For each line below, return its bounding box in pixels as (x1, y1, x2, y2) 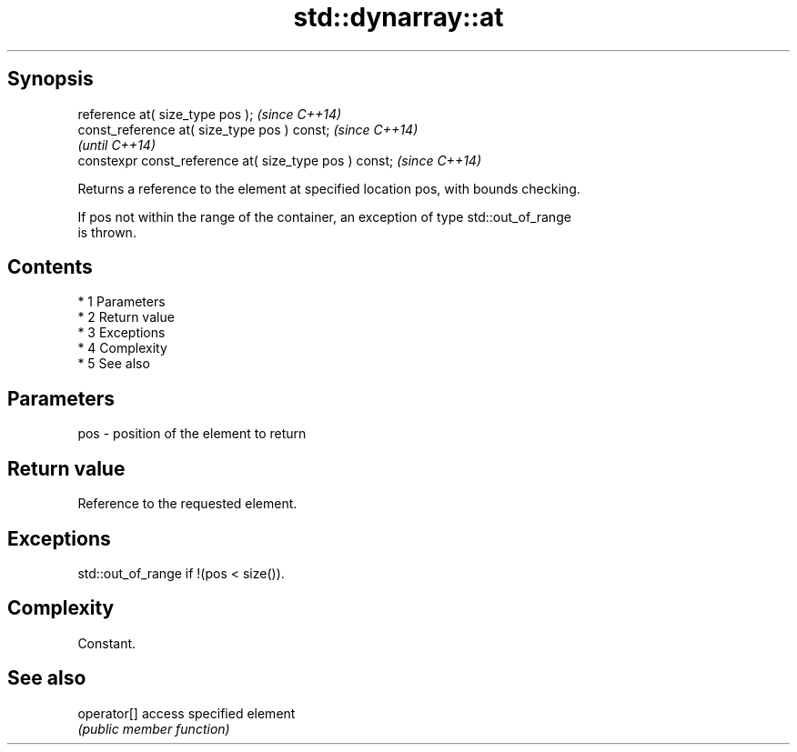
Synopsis (7, 67, 94, 91)
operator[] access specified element (77, 705, 296, 721)
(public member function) (77, 720, 230, 737)
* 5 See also (77, 356, 150, 372)
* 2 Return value (77, 309, 175, 326)
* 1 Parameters (77, 294, 166, 310)
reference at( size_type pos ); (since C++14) (77, 105, 342, 122)
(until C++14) (77, 136, 156, 153)
